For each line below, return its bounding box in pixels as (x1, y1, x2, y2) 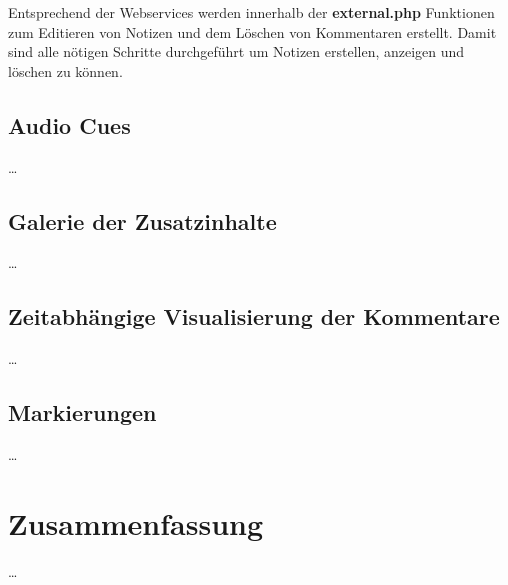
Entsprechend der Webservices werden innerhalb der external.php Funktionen (8, 2, 495, 22)
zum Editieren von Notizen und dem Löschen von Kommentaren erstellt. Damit (8, 21, 497, 42)
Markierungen (8, 397, 157, 428)
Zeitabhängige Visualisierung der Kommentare (8, 301, 500, 332)
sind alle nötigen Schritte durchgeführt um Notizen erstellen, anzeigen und (8, 41, 465, 62)
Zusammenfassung (8, 502, 264, 543)
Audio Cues (8, 109, 131, 140)
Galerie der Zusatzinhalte (8, 205, 277, 236)
